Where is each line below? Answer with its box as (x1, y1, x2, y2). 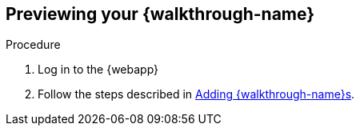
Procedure (6, 38, 61, 52)
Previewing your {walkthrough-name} (6, 4, 315, 24)
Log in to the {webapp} (38, 62, 159, 77)
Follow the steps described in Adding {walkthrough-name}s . (38, 87, 355, 102)
